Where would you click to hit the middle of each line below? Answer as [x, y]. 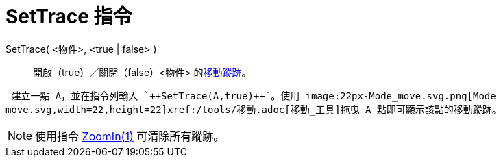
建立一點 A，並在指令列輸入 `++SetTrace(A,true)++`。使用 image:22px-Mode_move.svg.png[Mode [254, 96]
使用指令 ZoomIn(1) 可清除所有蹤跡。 [130, 136]
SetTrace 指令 [69, 16]
